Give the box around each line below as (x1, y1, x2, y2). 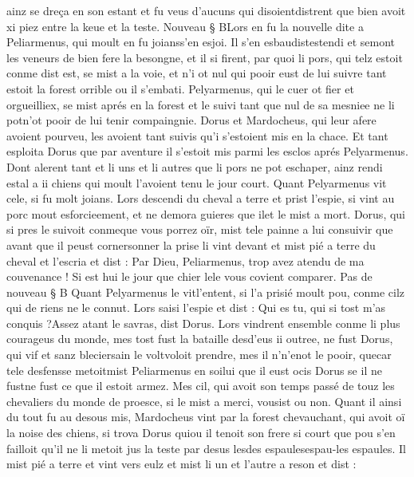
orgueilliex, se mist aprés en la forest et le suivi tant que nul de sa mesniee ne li (6, 96, 395, 112)
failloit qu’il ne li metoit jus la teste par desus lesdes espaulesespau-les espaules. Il (6, 440, 407, 456)
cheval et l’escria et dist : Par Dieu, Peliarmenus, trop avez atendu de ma (6, 252, 365, 269)
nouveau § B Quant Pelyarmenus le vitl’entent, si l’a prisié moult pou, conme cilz (6, 283, 405, 300)
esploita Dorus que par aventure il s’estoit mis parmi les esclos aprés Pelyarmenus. (6, 143, 408, 160)
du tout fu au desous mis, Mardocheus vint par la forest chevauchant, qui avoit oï (6, 408, 405, 425)
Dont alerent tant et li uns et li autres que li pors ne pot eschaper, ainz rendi (6, 158, 383, 175)
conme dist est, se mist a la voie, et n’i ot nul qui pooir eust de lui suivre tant (6, 65, 387, 81)
